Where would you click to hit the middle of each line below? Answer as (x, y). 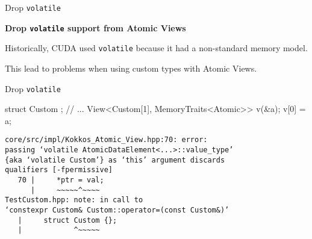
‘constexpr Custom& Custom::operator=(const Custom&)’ (117, 210)
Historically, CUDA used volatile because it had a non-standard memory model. (156, 48)
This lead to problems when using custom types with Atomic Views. (131, 68)
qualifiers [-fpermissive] (59, 170)
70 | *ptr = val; (61, 180)
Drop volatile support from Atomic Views (95, 27)
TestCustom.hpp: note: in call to (74, 200)
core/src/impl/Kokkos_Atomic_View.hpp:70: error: (106, 140)
